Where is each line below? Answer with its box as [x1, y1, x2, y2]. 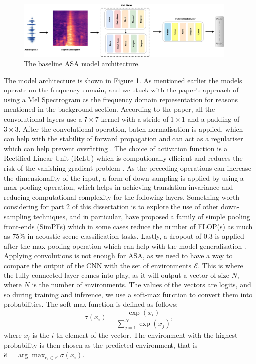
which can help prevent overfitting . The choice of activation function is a [4, 143, 228, 153]
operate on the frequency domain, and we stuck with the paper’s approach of [4, 85, 239, 95]
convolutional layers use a [4, 114, 82, 124]
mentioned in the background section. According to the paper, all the [4, 104, 215, 114]
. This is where [198, 260, 243, 270]
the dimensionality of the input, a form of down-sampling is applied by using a [4, 172, 244, 182]
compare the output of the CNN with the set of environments [4, 260, 192, 270]
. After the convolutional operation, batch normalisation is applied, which [18, 123, 243, 134]
